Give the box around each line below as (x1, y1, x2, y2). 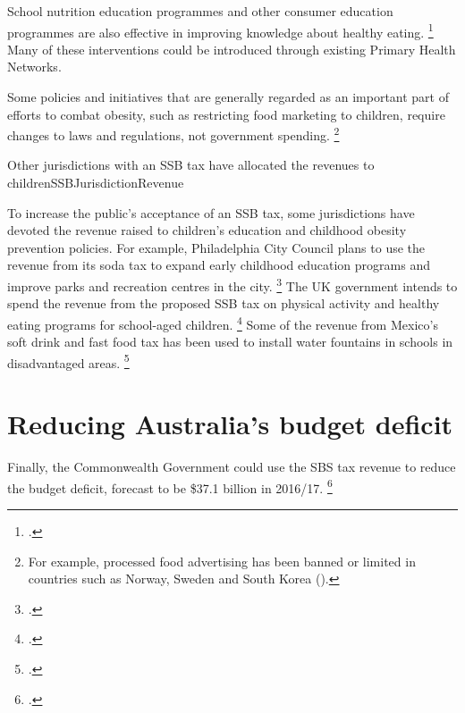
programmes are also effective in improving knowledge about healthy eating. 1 (7, 20, 434, 41)
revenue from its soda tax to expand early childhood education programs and (7, 256, 430, 274)
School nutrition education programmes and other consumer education (7, 2, 393, 20)
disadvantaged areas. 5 (7, 350, 130, 372)
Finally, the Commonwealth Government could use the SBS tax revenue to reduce (7, 457, 456, 476)
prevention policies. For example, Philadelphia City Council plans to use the (7, 238, 426, 256)
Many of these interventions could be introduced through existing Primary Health (7, 39, 456, 58)
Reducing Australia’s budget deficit (7, 406, 453, 442)
